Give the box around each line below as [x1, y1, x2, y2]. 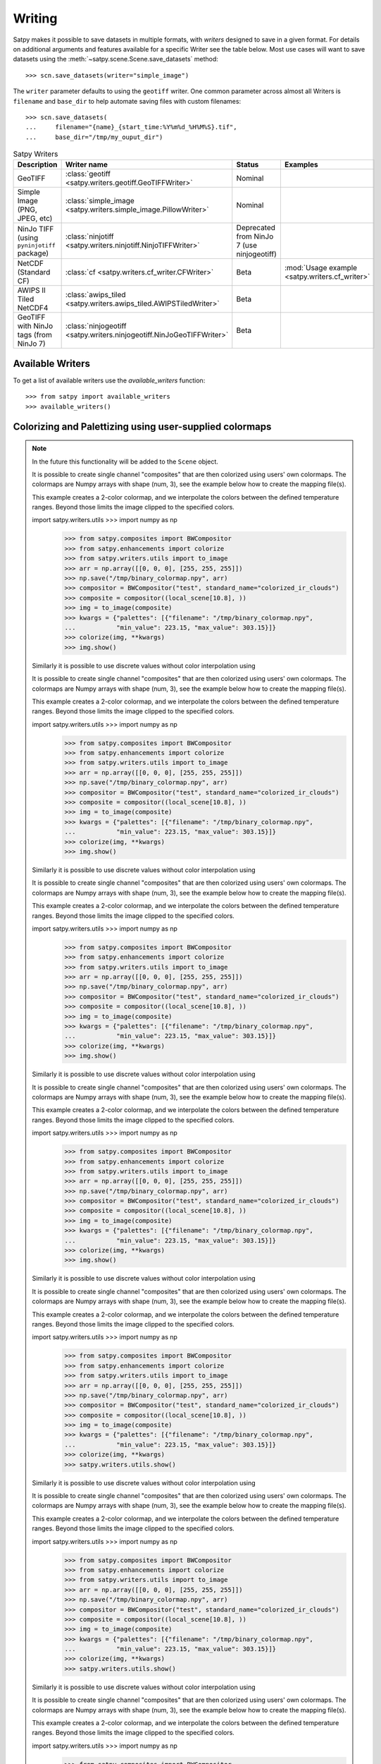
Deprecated [236, 223, 276, 233]
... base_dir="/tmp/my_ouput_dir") [25, 133, 163, 141]
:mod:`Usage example [284, 263, 358, 273]
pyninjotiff [17, 241, 56, 249]
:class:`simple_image [65, 196, 135, 206]
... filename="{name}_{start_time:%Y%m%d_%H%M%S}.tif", [25, 123, 237, 131]
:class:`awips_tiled [65, 290, 126, 300]
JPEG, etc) [17, 214, 53, 224]
